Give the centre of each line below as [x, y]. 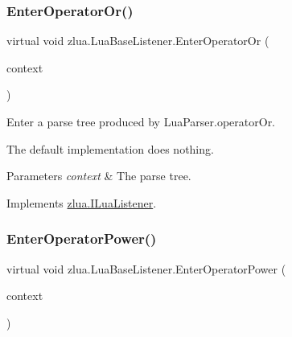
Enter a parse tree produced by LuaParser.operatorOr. [141, 121]
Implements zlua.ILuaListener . [82, 202]
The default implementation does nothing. [110, 148]
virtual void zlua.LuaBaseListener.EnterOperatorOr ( [138, 41]
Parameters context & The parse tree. [99, 176]
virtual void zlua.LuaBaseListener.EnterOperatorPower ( [146, 268]
